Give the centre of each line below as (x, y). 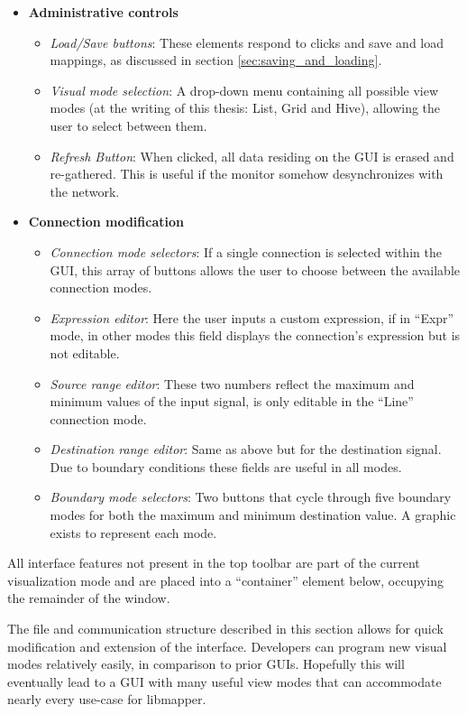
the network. (85, 191)
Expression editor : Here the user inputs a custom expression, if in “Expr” (252, 317)
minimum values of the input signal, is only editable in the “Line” (232, 401)
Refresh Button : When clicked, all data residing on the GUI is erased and (252, 156)
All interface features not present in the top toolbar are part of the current (214, 563)
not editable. (85, 352)
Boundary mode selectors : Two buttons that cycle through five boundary (251, 497)
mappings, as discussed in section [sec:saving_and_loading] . (216, 60)
